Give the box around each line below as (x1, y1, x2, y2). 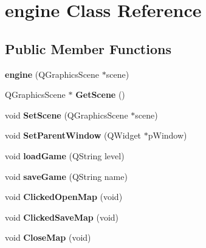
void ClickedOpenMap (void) (5, 190, 123, 203)
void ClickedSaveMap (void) (5, 210, 119, 223)
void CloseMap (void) (5, 231, 91, 244)
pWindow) (148, 129, 187, 142)
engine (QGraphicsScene (5, 67, 100, 80)
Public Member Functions (5, 39, 171, 58)
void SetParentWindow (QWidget (5, 129, 142, 142)
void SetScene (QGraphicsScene (5, 108, 128, 121)
